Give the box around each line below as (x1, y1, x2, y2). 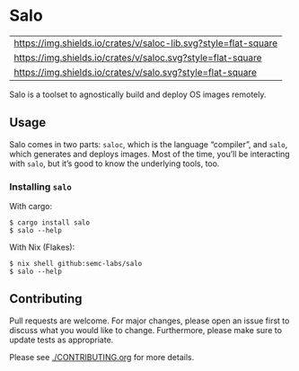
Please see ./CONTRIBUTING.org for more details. (9, 351, 195, 362)
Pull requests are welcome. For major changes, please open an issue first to (9, 315, 290, 326)
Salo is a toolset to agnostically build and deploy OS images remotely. (9, 89, 267, 100)
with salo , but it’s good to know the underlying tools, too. (9, 158, 220, 169)
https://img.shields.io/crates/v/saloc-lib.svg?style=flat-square (13, 37, 278, 49)
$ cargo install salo (9, 218, 91, 227)
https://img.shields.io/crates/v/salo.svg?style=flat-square (13, 66, 258, 78)
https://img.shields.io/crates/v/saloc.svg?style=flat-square (13, 51, 262, 64)
